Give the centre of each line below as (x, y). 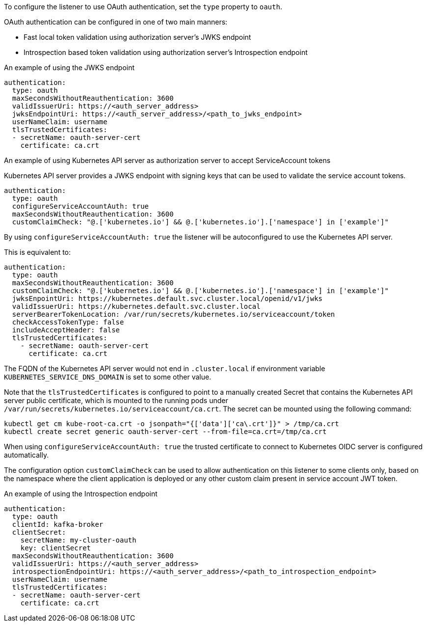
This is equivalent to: (38, 252)
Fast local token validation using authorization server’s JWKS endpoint (137, 37)
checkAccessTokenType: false (68, 322)
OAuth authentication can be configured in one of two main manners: (116, 22)
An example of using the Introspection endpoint (81, 494)
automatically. (27, 455)
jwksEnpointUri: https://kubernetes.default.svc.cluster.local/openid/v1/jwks (167, 299)
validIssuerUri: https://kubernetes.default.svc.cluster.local (136, 306)
